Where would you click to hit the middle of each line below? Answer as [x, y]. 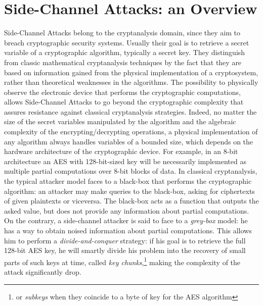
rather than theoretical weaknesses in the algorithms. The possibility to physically [131, 82]
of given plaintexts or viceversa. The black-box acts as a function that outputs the [131, 201]
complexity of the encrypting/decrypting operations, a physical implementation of [131, 132]
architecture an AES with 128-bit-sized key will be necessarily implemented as [125, 161]
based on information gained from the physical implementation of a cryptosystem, [131, 72]
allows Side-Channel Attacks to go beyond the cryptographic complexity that [124, 102]
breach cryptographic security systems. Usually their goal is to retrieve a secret [127, 42]
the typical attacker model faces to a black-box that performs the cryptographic [128, 181]
